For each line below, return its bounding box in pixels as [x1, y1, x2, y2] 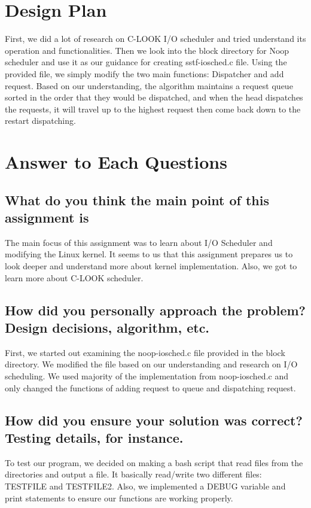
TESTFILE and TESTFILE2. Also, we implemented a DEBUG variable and [5, 479, 286, 492]
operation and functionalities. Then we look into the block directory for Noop [5, 44, 289, 56]
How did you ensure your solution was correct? [5, 410, 303, 429]
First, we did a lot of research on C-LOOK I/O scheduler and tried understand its [5, 32, 306, 45]
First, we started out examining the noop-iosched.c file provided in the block [5, 346, 285, 358]
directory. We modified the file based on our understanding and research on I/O [5, 358, 298, 370]
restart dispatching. [5, 114, 76, 127]
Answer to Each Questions [5, 150, 227, 174]
